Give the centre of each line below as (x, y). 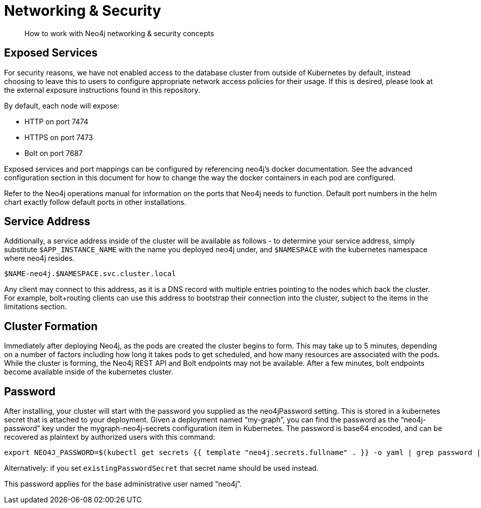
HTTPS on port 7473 (59, 137)
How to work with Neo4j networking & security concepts (119, 33)
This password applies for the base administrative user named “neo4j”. (123, 484)
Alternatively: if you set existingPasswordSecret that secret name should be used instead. (162, 468)
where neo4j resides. (39, 258)
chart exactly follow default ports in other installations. (95, 202)
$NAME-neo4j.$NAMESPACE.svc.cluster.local (90, 274)
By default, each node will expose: (62, 105)
